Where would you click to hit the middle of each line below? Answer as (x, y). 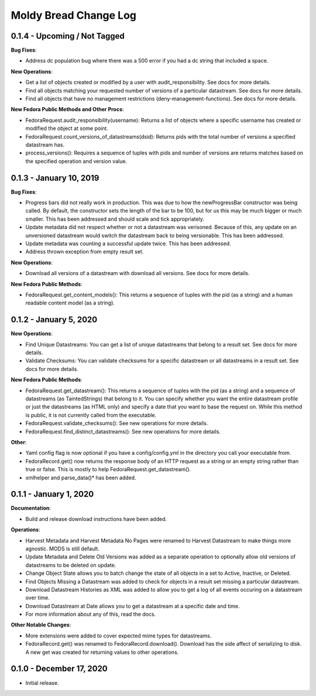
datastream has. (45, 145)
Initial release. (42, 683)
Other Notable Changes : (41, 625)
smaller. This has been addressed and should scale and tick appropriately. (115, 219)
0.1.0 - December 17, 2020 (59, 669)
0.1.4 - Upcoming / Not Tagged (68, 36)
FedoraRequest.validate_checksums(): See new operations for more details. (117, 423)
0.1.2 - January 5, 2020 (54, 320)
